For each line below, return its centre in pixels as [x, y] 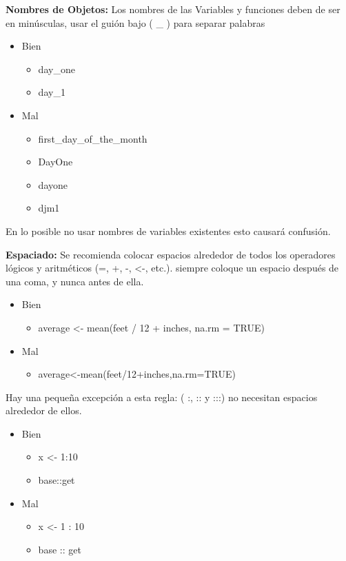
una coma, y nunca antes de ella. [75, 281]
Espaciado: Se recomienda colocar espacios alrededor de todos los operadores [171, 254]
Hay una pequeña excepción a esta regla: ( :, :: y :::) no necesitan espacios [162, 397]
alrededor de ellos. [44, 410]
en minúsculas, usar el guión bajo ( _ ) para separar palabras [135, 22]
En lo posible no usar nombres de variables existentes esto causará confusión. [168, 231]
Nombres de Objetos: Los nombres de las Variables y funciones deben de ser [173, 9]
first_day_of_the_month [93, 138]
